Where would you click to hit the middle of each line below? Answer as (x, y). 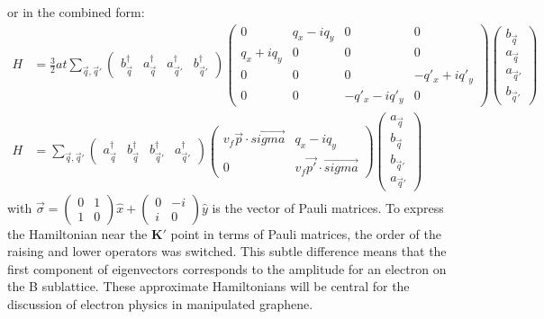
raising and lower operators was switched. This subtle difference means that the (227, 251)
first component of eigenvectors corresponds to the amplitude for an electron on (227, 268)
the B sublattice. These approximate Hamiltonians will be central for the (209, 286)
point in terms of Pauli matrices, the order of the (306, 233)
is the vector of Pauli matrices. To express (328, 207)
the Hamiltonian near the (77, 233)
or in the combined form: (76, 12)
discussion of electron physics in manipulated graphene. (160, 303)
